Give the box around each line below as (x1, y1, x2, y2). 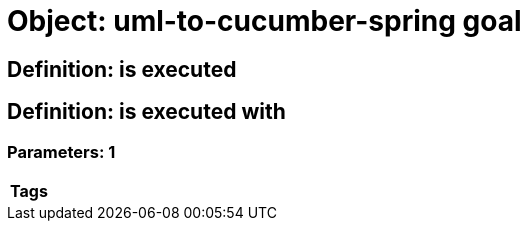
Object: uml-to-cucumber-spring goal (7, 4, 522, 38)
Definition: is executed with (7, 99, 286, 125)
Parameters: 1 (7, 141, 116, 162)
